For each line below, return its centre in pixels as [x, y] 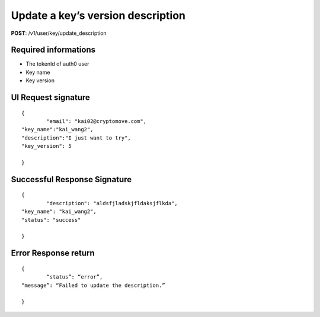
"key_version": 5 [47, 146]
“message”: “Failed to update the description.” [93, 285]
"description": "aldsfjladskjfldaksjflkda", [112, 203]
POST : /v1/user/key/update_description [59, 33]
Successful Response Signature [71, 179]
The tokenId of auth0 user [57, 64]
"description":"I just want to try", [76, 138]
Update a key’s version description [98, 15]
